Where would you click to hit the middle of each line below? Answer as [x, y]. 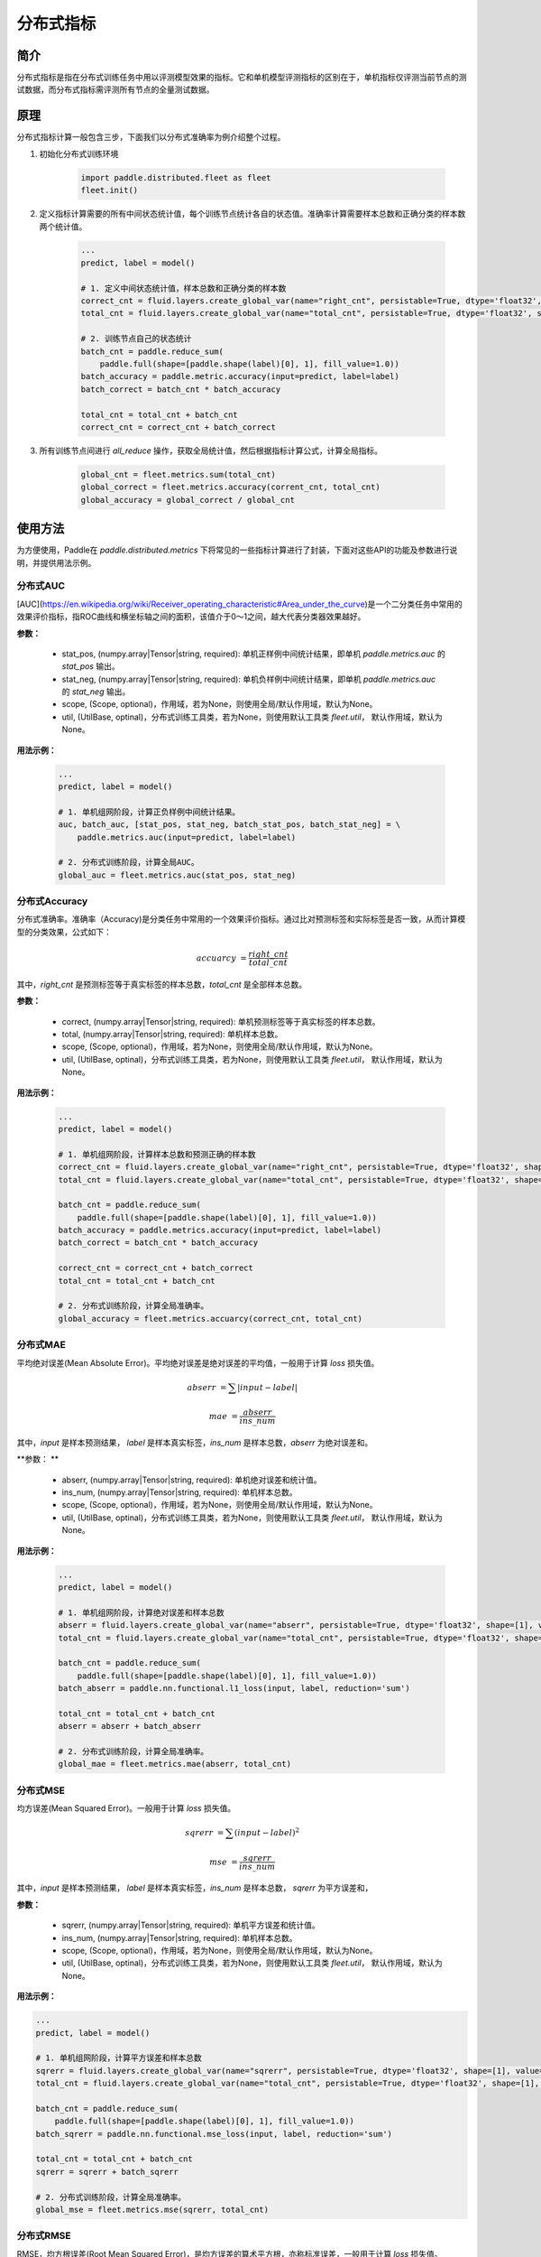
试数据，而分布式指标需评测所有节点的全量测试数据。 [115, 89]
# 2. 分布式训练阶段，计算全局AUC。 [129, 863]
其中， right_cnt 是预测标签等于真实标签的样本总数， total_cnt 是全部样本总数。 [161, 984]
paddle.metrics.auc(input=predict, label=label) [187, 837]
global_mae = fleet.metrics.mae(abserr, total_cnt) [175, 1764]
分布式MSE [41, 1790]
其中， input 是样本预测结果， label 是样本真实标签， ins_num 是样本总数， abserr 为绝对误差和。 [195, 1442]
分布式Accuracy [52, 901]
